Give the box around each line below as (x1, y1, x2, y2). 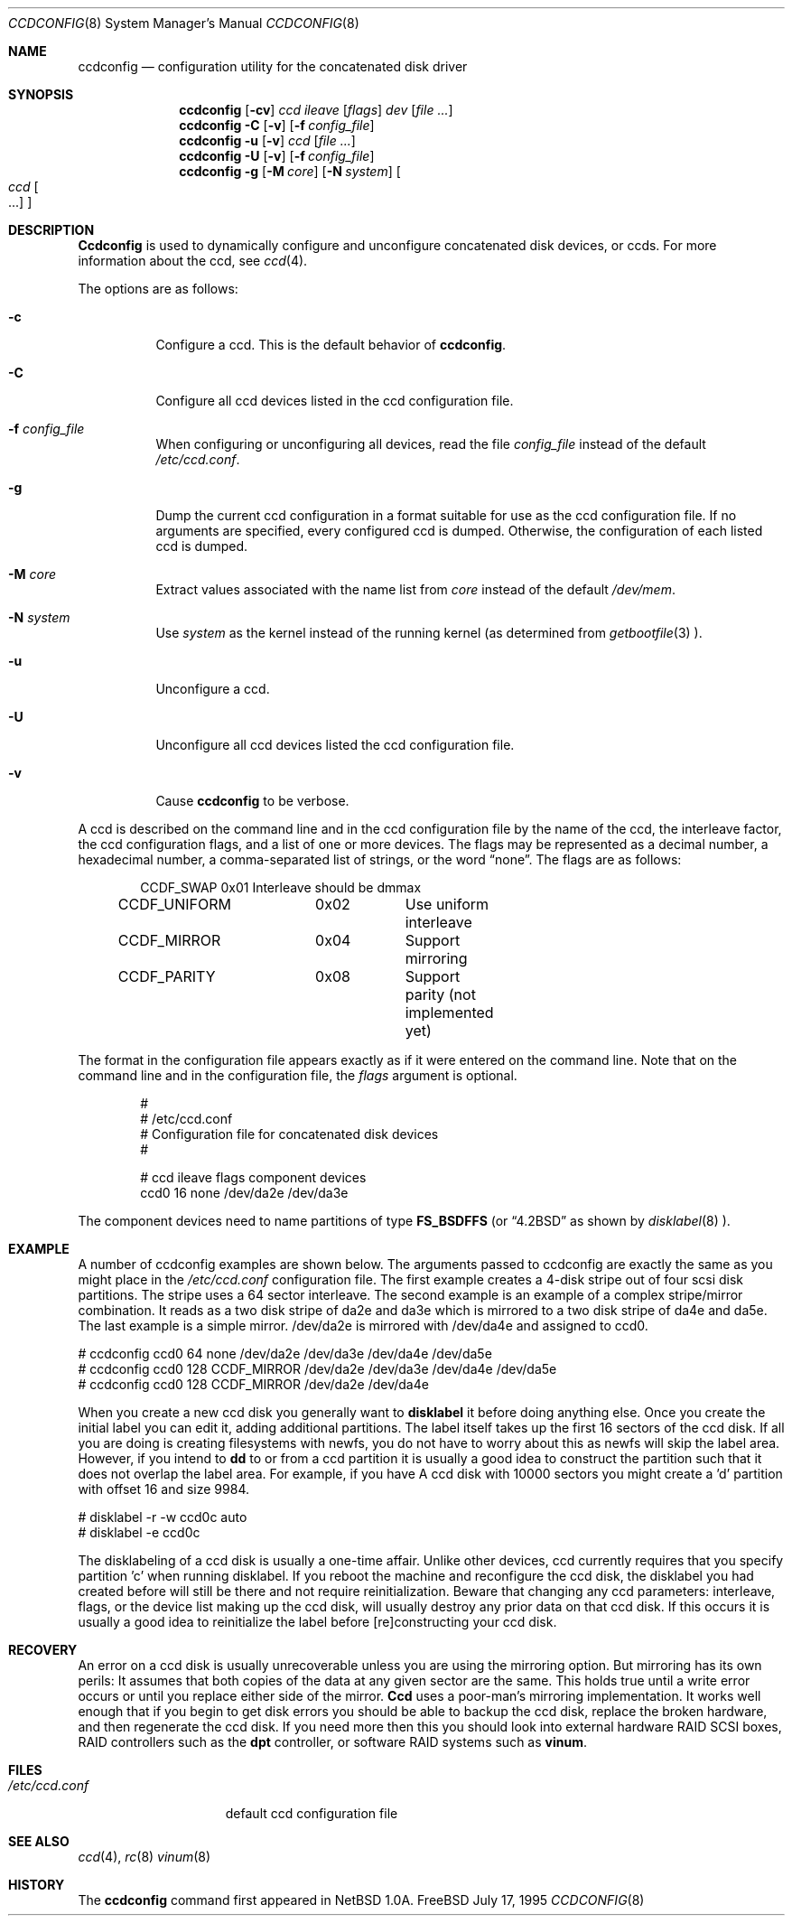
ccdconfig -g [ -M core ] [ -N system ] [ (179, 163, 401, 179)
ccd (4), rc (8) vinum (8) (78, 1849, 211, 1864)
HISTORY (8, 1877, 65, 1892)
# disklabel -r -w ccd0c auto (78, 1509, 247, 1525)
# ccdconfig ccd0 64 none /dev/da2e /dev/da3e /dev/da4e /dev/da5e (78, 1346, 492, 1361)
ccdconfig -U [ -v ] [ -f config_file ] (179, 148, 375, 163)
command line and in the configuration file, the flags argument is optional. (78, 1068, 517, 1083)
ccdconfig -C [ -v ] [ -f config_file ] (179, 117, 375, 133)
